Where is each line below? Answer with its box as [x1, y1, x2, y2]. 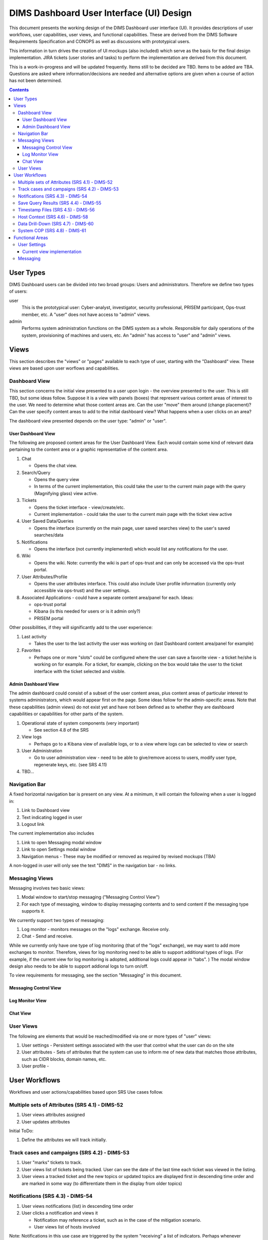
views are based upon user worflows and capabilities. [9, 365, 120, 371]
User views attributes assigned [21, 1112, 85, 1118]
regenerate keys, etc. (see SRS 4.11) [34, 761, 107, 767]
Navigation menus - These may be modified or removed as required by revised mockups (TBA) [21, 853, 216, 859]
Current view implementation [22, 248, 82, 254]
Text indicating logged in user [21, 814, 82, 820]
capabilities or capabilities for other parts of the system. [9, 711, 124, 717]
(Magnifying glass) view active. [34, 490, 98, 496]
